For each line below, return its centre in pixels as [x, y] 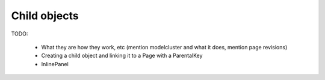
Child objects [45, 16]
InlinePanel [55, 64]
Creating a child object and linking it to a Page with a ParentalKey [122, 56]
